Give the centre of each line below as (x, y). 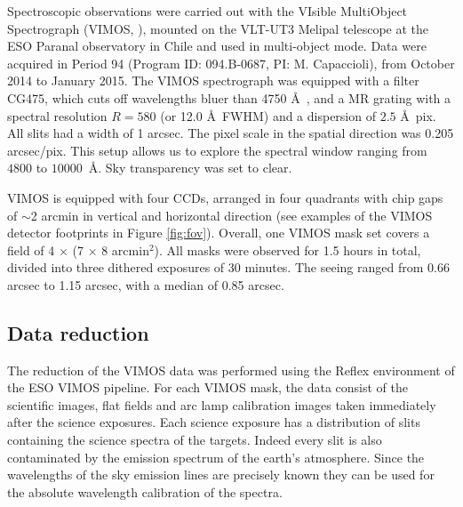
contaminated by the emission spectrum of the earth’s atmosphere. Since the (216, 457)
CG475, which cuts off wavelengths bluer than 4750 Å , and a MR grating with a (229, 97)
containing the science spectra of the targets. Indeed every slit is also (195, 440)
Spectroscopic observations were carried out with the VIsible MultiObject (208, 11)
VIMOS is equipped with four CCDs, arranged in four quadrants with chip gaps (225, 197)
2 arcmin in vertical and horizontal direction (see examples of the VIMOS (231, 215)
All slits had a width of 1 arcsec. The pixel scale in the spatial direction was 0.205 (231, 133)
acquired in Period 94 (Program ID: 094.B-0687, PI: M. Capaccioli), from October (231, 63)
